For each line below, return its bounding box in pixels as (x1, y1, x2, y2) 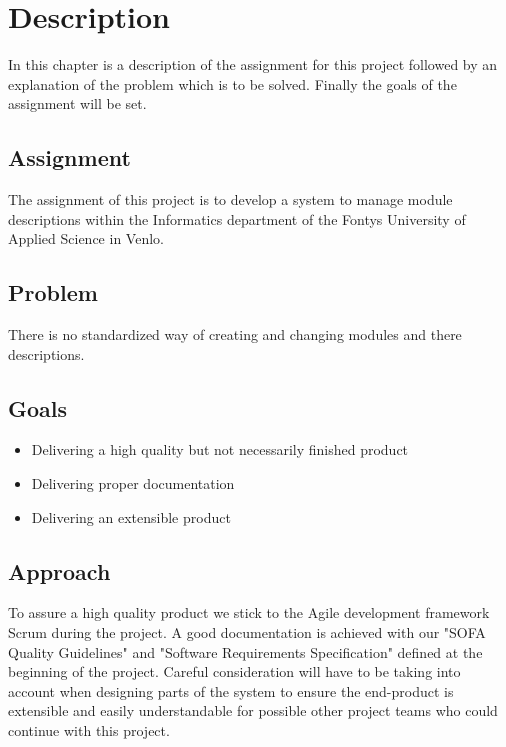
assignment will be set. (8, 93, 147, 114)
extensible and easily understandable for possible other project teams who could (8, 700, 498, 721)
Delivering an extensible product (31, 506, 231, 527)
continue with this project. (8, 720, 170, 741)
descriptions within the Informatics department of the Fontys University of (8, 208, 466, 229)
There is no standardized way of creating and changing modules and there (8, 324, 462, 345)
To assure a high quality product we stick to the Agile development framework (8, 602, 490, 623)
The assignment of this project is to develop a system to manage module (8, 189, 453, 210)
